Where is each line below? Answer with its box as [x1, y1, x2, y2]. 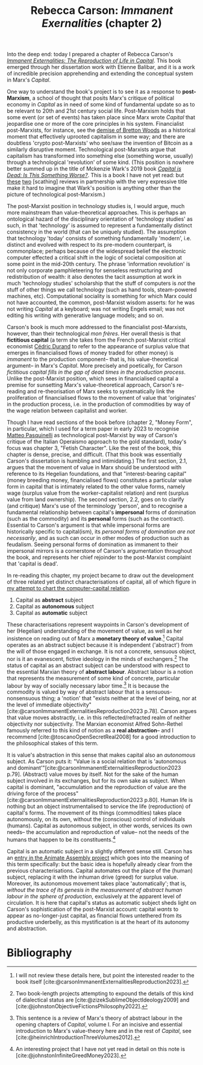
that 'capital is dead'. [7, 560, 59, 567]
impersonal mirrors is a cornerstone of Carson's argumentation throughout [7, 547, 192, 555]
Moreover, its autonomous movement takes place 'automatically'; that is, [7, 879, 187, 887]
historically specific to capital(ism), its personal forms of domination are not [7, 528, 195, 535]
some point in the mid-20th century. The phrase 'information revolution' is [7, 261, 190, 268]
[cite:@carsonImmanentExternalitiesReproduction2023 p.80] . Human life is [7, 796, 193, 804]
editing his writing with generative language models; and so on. [7, 312, 164, 319]
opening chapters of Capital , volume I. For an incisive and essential [15, 1020, 183, 1028]
